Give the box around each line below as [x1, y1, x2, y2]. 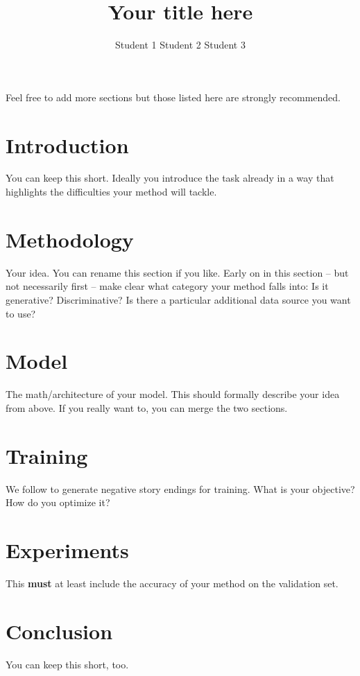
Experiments [6, 535, 129, 564]
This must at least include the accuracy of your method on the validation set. [6, 575, 338, 590]
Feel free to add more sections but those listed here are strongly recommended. [6, 89, 341, 104]
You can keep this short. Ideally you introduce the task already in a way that [6, 171, 334, 185]
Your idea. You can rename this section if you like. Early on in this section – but [6, 265, 349, 279]
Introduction [6, 130, 129, 159]
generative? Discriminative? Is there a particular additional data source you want [6, 292, 351, 306]
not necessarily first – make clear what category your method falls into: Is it [6, 279, 329, 293]
